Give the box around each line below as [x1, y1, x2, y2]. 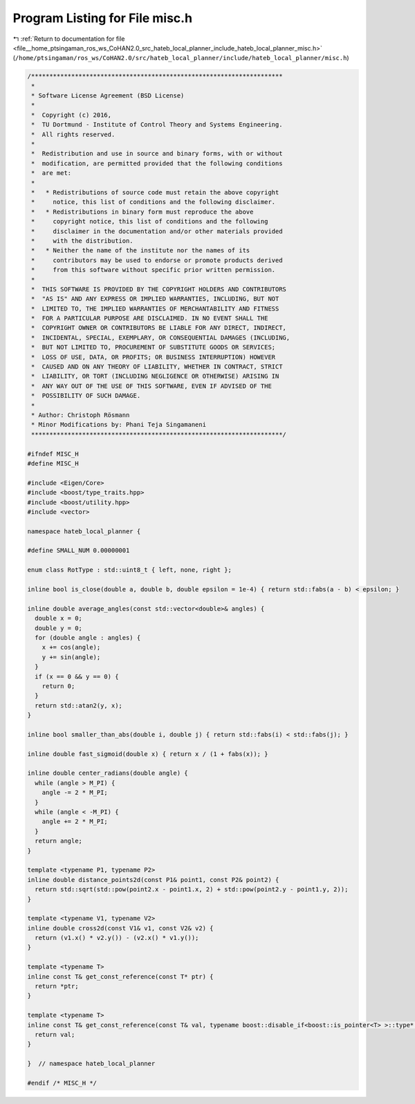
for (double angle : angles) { [35, 634, 141, 641]
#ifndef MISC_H [27, 450, 79, 458]
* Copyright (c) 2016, [31, 111, 112, 119]
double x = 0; [35, 614, 83, 623]
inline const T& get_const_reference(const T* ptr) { [27, 973, 214, 980]
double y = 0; [35, 624, 83, 632]
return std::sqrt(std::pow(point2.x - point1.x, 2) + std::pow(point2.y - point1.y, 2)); [35, 885, 349, 894]
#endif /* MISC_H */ [27, 1079, 97, 1087]
